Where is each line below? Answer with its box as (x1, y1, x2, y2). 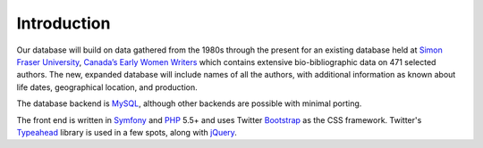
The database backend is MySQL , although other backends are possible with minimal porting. (16, 98, 362, 109)
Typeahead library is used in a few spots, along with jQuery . (16, 127, 237, 137)
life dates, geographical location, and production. (16, 81, 199, 93)
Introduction (16, 13, 111, 33)
